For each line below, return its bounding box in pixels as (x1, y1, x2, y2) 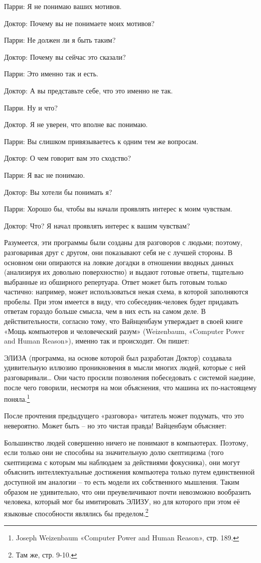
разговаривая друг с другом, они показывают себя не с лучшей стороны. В (4, 247, 233, 257)
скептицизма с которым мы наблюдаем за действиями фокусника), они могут (4, 457, 240, 467)
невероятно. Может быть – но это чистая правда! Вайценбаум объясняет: (4, 420, 227, 431)
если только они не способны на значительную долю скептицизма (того (4, 447, 224, 458)
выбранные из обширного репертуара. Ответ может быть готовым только (4, 276, 227, 287)
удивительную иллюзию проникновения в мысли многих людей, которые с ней (4, 362, 246, 373)
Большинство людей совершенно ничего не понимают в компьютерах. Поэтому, (4, 437, 248, 447)
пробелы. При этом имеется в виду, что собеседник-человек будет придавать (4, 296, 239, 306)
